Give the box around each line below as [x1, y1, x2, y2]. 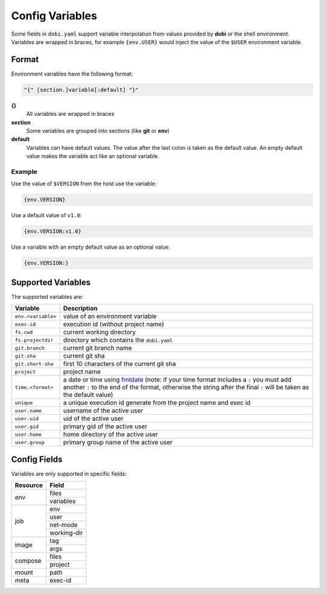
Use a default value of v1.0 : [11, 212, 82, 219]
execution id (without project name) [63, 320, 164, 328]
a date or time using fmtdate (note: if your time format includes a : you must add [63, 375, 292, 384]
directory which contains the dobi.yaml [63, 336, 173, 344]
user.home [14, 431, 42, 438]
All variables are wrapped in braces [26, 110, 115, 118]
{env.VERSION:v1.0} [24, 228, 81, 235]
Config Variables [11, 9, 98, 22]
